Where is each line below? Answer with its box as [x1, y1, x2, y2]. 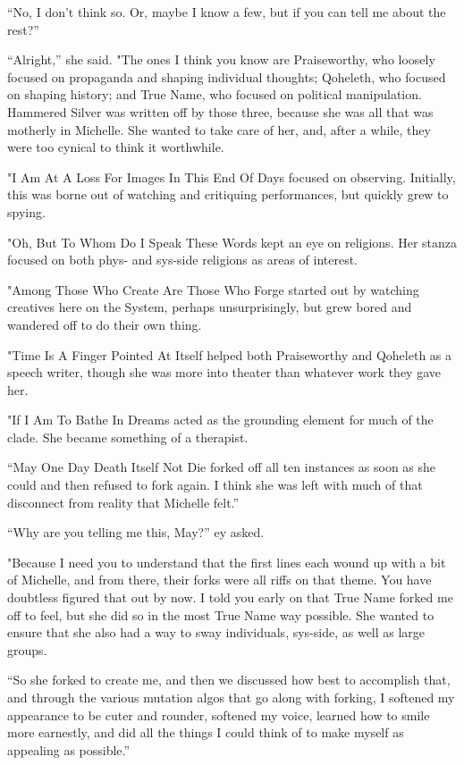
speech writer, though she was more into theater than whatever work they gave [7, 363, 441, 382]
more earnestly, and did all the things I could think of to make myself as [7, 723, 404, 742]
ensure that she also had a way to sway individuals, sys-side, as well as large [7, 623, 426, 642]
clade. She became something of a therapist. [7, 427, 249, 446]
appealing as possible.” [7, 740, 131, 759]
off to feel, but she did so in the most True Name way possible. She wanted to [7, 605, 434, 624]
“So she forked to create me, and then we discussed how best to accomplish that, [7, 670, 451, 689]
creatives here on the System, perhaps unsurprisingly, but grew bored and [7, 298, 412, 316]
